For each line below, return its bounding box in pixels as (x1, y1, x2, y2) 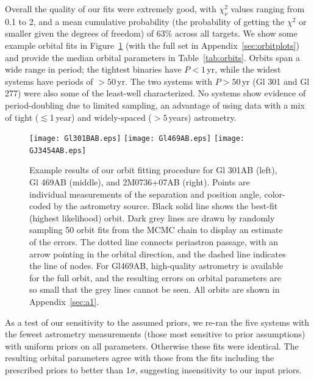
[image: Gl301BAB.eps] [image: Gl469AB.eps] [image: (29, 134, 244, 143)
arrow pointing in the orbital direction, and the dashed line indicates (29, 247, 286, 260)
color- (264, 187, 285, 200)
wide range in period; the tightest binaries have (5, 63, 182, 76)
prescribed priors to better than (5, 363, 124, 376)
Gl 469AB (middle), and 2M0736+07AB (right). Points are (29, 176, 250, 188)
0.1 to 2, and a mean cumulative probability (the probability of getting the (5, 15, 285, 27)
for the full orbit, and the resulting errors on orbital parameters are (29, 271, 281, 284)
